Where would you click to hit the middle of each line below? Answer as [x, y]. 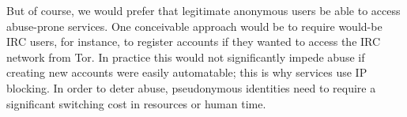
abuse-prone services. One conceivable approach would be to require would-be [194, 26]
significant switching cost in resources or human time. [136, 103]
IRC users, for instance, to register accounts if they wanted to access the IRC [194, 42]
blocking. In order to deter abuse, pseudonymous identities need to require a [191, 87]
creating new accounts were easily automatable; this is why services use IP [187, 72]
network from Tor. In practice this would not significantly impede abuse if [186, 57]
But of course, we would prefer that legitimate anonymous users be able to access [203, 10]
